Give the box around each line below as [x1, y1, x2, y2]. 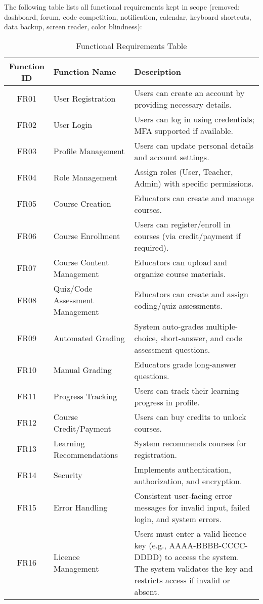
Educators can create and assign [134, 288, 248, 300]
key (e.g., [134, 539, 166, 551]
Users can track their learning [134, 384, 240, 396]
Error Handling [53, 501, 108, 513]
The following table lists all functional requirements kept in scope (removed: [4, 2, 240, 12]
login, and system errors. [134, 513, 222, 525]
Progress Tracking [53, 390, 117, 402]
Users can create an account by [134, 86, 245, 99]
